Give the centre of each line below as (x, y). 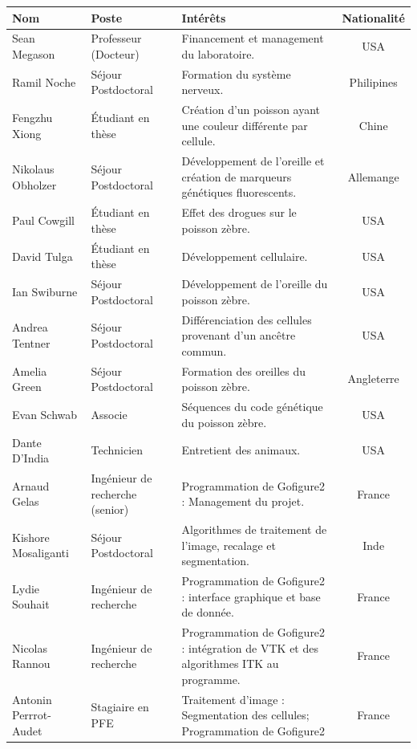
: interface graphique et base (251, 596)
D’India (31, 458)
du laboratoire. (218, 53)
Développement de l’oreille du (255, 284)
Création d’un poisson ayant (251, 110)
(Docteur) (115, 53)
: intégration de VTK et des (250, 647)
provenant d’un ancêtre (239, 335)
